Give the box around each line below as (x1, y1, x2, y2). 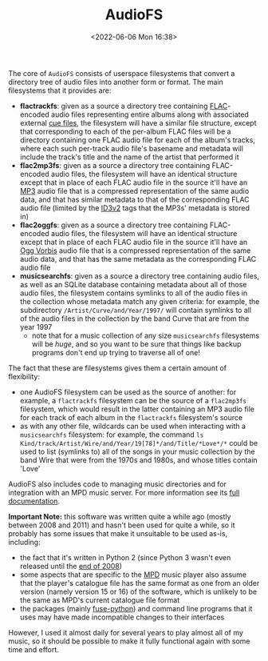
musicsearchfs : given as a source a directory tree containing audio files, (19, 270, 260, 281)
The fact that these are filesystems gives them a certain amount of (8, 363, 227, 373)
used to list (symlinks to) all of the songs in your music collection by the (19, 447, 255, 456)
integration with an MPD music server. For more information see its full (8, 487, 240, 497)
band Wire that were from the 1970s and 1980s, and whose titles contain (19, 455, 258, 465)
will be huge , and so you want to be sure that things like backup (31, 339, 242, 349)
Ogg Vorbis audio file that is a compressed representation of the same (19, 246, 251, 255)
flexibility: (8, 371, 40, 381)
